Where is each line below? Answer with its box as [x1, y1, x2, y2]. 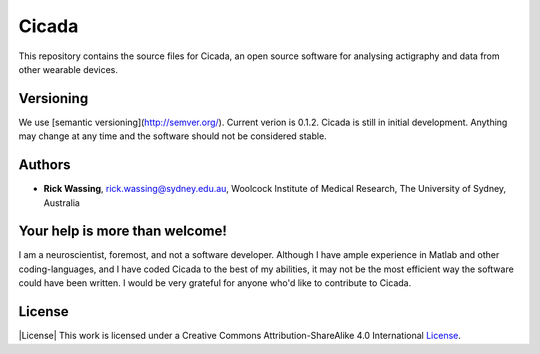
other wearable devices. [18, 63, 119, 75]
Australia [43, 196, 80, 209]
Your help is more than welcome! [18, 223, 227, 240]
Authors [18, 156, 71, 174]
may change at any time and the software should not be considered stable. [18, 130, 327, 142]
